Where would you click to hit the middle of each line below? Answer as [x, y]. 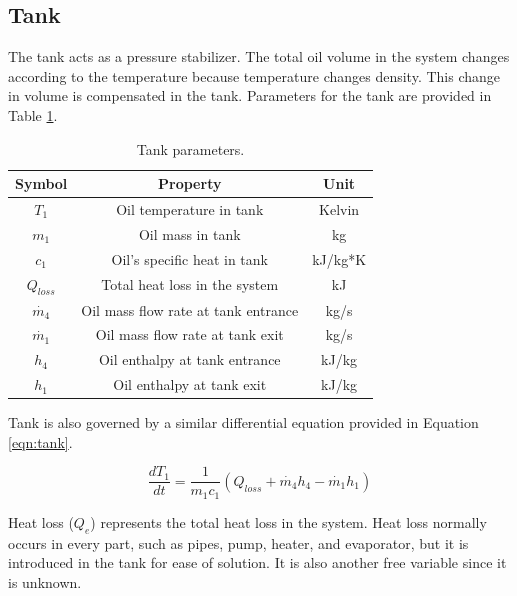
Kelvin [339, 209]
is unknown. [45, 581]
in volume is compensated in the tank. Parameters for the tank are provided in [250, 95]
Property [190, 183]
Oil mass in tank [189, 233]
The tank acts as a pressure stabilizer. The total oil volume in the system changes [259, 56]
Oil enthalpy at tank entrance [189, 359]
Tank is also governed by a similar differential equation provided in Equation [243, 422]
